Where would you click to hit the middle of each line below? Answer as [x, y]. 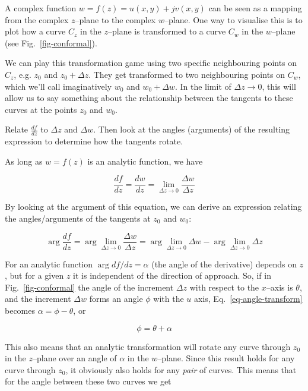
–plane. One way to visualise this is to [233, 19]
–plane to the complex [115, 19]
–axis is [280, 287]
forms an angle [116, 299]
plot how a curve [35, 31]
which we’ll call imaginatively [58, 86]
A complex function [41, 8]
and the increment [38, 299]
